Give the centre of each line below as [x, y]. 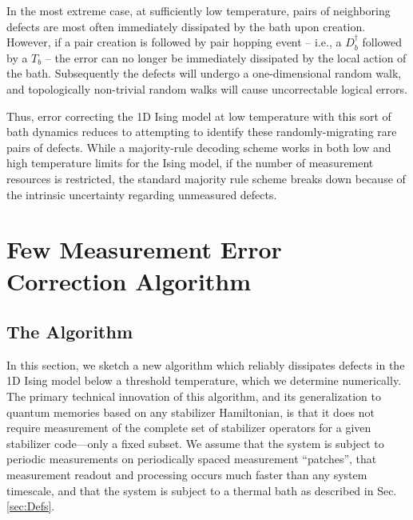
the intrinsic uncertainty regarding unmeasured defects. [142, 194]
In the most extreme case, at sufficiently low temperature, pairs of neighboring [199, 10]
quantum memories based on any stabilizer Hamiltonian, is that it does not [191, 412]
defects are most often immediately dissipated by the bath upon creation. [186, 26]
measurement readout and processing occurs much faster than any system [187, 475]
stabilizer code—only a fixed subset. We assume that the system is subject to [195, 443]
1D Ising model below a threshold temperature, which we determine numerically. [204, 380]
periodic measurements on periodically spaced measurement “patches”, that [192, 459]
